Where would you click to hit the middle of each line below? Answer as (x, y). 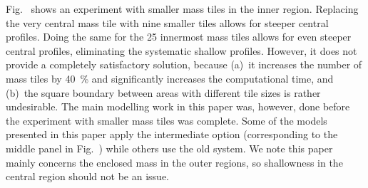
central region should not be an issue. (87, 176)
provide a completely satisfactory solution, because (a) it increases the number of (184, 64)
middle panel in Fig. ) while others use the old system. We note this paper (169, 148)
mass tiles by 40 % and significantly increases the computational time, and (170, 78)
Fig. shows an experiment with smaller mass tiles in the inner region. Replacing (182, 9)
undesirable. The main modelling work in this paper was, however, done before (178, 106)
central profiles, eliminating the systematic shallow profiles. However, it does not (182, 50)
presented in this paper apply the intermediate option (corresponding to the (172, 134)
